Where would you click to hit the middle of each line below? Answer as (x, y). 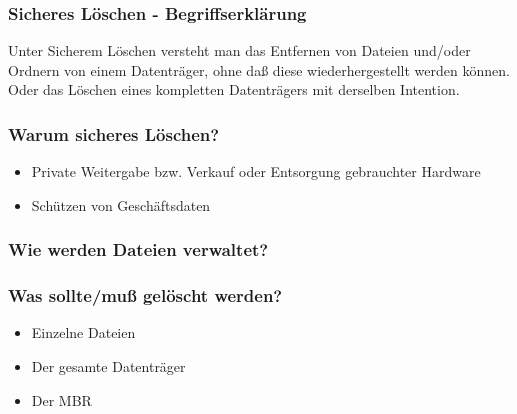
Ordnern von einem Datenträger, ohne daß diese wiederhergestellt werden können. (259, 69)
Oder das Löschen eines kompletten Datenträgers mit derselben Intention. (234, 89)
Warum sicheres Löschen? (114, 133)
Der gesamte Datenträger (108, 366)
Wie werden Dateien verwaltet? (138, 249)
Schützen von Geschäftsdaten (121, 204)
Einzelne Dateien (83, 332)
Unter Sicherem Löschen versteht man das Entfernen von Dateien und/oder (239, 50)
